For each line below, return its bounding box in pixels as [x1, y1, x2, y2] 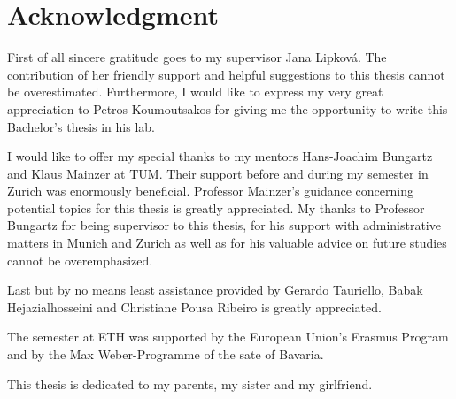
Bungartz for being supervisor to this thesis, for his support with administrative [7, 216, 441, 234]
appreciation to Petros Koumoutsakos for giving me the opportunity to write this [7, 99, 448, 118]
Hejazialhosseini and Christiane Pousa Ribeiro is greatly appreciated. [7, 297, 382, 316]
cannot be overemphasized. [7, 250, 153, 269]
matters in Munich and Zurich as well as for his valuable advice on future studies [7, 234, 447, 252]
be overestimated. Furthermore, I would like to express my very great [7, 82, 383, 101]
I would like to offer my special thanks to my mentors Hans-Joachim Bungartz [7, 147, 433, 165]
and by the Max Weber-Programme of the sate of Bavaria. [7, 345, 324, 364]
